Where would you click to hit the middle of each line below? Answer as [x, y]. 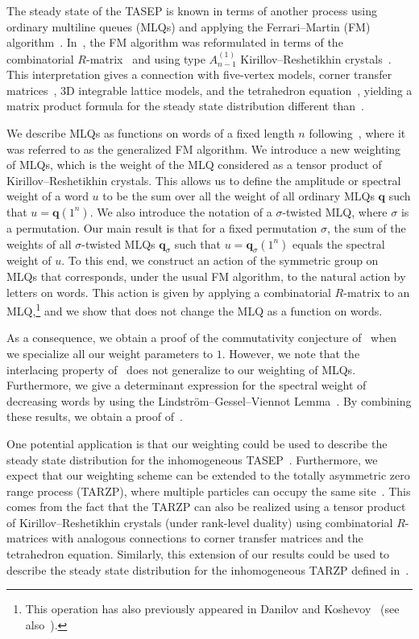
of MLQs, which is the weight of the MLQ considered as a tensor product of [194, 165]
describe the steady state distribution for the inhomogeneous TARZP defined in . [208, 569]
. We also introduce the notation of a [181, 211]
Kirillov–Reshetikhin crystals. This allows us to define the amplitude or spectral [204, 180]
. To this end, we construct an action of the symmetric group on [220, 260]
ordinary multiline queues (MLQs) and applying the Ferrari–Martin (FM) [189, 26]
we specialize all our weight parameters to [110, 353]
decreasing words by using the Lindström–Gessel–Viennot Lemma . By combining [209, 400]
